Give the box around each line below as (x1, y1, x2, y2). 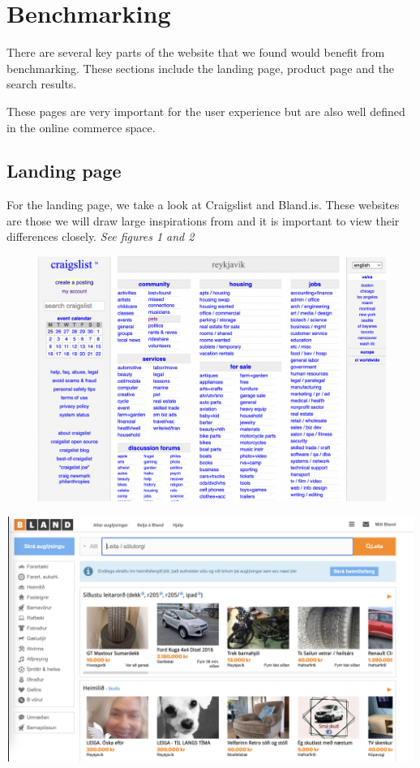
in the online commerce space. (6, 118, 156, 135)
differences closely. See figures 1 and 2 (6, 228, 195, 245)
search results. (6, 75, 77, 92)
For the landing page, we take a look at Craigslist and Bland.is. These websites (6, 196, 400, 213)
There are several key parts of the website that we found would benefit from (6, 44, 385, 61)
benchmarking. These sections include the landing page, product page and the (6, 59, 394, 76)
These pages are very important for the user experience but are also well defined (6, 102, 405, 119)
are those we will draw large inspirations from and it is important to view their (6, 212, 400, 229)
